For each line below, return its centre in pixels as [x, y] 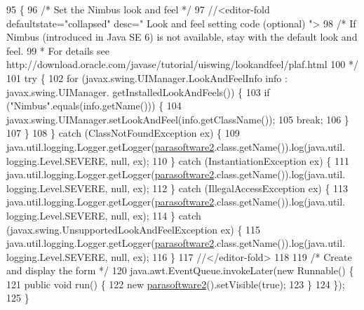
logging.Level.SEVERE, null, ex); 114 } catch [104, 215]
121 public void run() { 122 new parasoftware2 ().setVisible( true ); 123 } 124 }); [176, 284]
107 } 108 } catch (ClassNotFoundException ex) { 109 [123, 133]
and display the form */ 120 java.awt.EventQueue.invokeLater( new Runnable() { [180, 270]
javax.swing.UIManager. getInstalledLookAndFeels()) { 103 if [138, 92]
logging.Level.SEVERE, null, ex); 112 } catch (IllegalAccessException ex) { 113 [177, 188]
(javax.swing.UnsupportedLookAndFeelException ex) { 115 [134, 229]
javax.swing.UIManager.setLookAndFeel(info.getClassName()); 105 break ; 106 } [178, 119]
